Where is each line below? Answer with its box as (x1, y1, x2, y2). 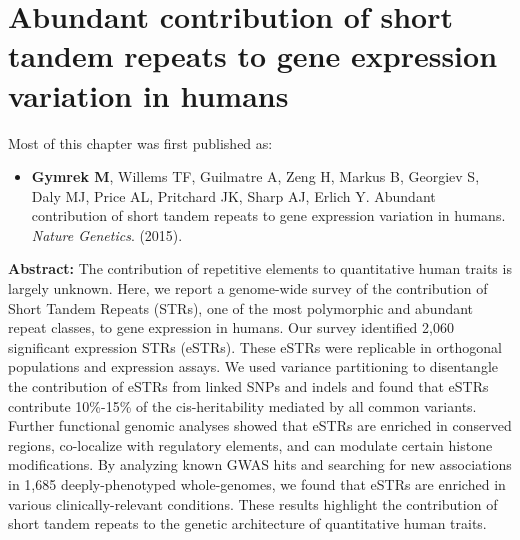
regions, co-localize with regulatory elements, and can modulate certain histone (8, 434, 493, 455)
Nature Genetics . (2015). (31, 224, 183, 245)
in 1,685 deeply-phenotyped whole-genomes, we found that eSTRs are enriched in (8, 474, 506, 494)
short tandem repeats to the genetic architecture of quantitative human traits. (8, 513, 487, 534)
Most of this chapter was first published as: (8, 132, 273, 153)
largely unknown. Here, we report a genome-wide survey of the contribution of (8, 278, 488, 299)
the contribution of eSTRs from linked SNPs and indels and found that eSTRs (8, 376, 489, 397)
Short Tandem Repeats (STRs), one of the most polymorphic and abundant (8, 297, 474, 318)
